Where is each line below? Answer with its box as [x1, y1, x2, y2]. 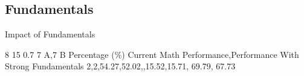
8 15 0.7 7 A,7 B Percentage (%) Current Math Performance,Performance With [5, 48, 299, 60]
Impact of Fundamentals [5, 28, 95, 40]
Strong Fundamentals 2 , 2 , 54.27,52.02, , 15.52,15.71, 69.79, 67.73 [5, 60, 236, 72]
